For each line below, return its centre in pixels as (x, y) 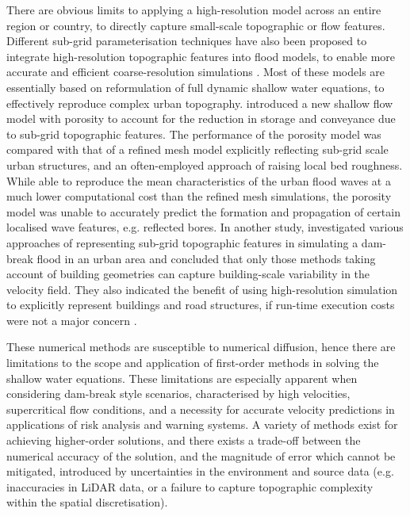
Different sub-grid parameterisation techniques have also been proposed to (187, 41)
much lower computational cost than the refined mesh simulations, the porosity (199, 196)
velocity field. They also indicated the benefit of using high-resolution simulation (202, 289)
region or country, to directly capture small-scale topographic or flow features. (196, 25)
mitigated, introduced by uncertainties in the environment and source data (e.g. (200, 471)
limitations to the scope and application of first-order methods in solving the (193, 363)
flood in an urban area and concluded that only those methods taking (206, 258)
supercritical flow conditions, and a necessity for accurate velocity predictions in (201, 409)
